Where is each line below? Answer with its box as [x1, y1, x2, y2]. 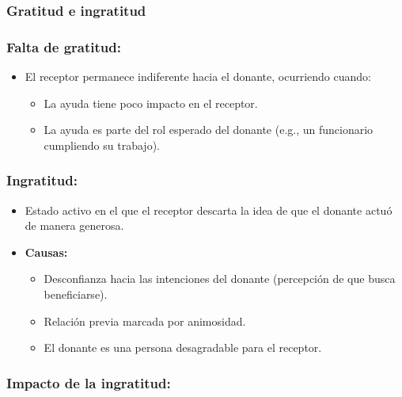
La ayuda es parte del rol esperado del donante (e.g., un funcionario [44, 121, 374, 138]
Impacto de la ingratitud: [6, 372, 171, 392]
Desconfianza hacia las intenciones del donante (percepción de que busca [44, 270, 396, 287]
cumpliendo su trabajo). [44, 136, 160, 153]
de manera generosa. [25, 217, 124, 234]
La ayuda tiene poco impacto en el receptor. [44, 94, 258, 111]
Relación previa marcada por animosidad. [44, 312, 246, 329]
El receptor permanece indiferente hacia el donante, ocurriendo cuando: [25, 68, 371, 85]
